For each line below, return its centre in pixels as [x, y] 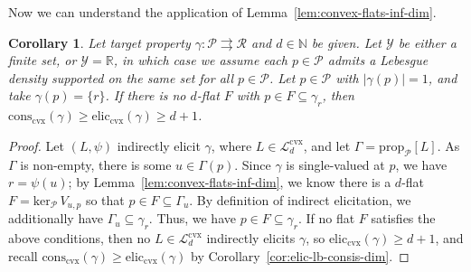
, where [231, 145]
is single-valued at [335, 164]
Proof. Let [36, 145]
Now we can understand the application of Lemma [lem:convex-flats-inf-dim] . [222, 12]
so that [105, 199]
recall [23, 255]
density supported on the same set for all [121, 77]
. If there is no [146, 95]
